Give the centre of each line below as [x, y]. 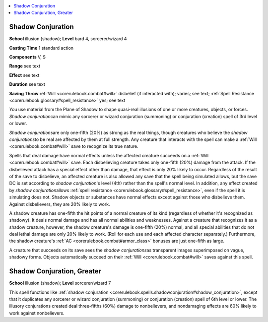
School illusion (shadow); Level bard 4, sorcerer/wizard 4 [68, 39]
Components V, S [27, 57]
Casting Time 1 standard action [41, 48]
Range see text [25, 66]
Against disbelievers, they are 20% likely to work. [60, 204]
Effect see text [24, 75]
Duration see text [27, 84]
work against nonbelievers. [37, 313]
